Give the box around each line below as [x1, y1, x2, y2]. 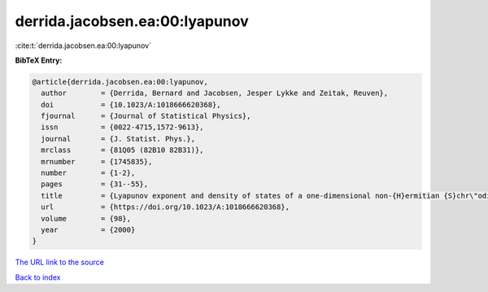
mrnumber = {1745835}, [41, 157, 153, 166]
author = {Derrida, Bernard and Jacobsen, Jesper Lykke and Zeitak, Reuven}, [41, 89, 389, 98]
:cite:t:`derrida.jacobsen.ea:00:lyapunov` [15, 41, 152, 50]
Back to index [15, 272, 61, 282]
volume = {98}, [41, 214, 132, 223]
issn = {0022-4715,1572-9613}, [41, 123, 204, 132]
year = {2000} [41, 225, 136, 234]
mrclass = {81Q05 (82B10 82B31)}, [41, 146, 204, 155]
